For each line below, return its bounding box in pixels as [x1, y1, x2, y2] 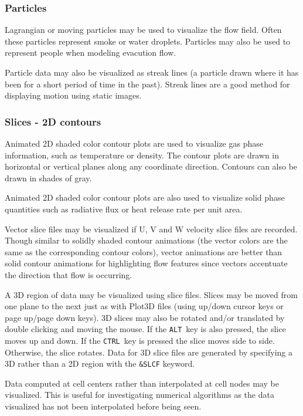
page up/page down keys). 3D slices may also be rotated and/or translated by [5, 311, 285, 323]
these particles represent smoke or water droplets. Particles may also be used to [5, 35, 291, 47]
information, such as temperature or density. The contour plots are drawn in [5, 148, 280, 161]
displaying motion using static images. [5, 89, 142, 102]
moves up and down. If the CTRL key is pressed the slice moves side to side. [5, 334, 275, 346]
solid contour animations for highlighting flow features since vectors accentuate [5, 257, 288, 269]
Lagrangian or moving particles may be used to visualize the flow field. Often [5, 23, 282, 36]
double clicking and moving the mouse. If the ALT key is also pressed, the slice [5, 323, 286, 335]
